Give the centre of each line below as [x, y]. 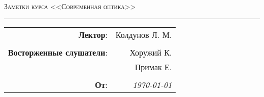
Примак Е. [153, 67]
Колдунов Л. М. [144, 34]
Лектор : [93, 34]
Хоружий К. [151, 52]
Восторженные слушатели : [58, 52]
